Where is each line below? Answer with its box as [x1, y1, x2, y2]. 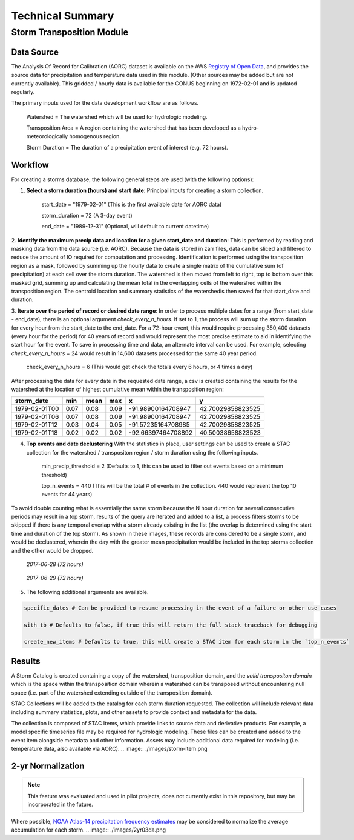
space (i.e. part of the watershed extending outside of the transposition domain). [11, 688, 213, 696]
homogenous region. [69, 133, 121, 140]
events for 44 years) [41, 491, 93, 498]
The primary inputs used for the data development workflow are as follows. [11, 99, 199, 107]
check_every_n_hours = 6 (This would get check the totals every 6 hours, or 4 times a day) [26, 364, 253, 371]
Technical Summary [11, 9, 114, 22]
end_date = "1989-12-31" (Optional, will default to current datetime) [41, 223, 209, 230]
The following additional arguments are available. [26, 588, 149, 595]
